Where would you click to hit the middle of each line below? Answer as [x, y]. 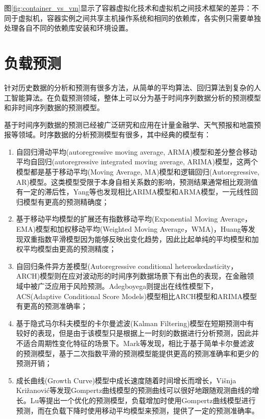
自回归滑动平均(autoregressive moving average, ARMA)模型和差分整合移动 [137, 151]
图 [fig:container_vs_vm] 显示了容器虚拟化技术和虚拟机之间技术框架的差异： [128, 8]
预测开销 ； [34, 363]
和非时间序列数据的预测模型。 [54, 107]
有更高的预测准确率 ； [52, 306]
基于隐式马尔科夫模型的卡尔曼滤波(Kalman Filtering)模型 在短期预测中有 [135, 323]
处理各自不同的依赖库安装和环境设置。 [68, 28]
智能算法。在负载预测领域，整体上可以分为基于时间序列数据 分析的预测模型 [136, 97]
